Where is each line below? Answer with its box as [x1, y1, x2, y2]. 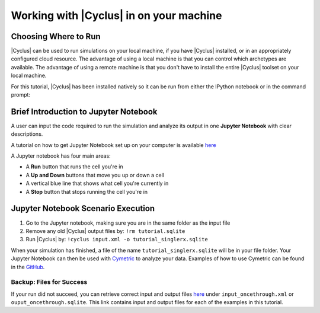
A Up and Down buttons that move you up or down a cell [25, 171, 164, 178]
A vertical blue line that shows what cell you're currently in [25, 180, 169, 187]
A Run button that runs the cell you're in [25, 163, 124, 170]
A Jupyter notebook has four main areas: [11, 152, 111, 159]
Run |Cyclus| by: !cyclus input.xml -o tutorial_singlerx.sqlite [25, 236, 209, 243]
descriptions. [11, 130, 43, 138]
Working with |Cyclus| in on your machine [11, 9, 222, 22]
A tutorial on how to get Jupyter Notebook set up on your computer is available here [11, 141, 216, 148]
